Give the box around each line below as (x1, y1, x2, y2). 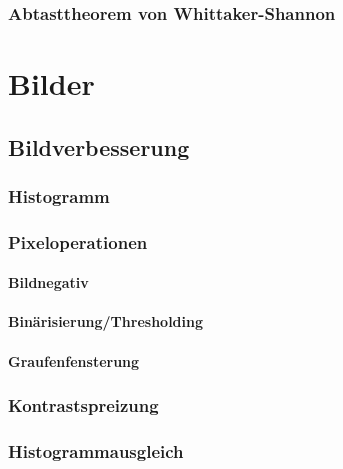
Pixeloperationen (8, 229, 148, 254)
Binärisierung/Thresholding (8, 311, 204, 332)
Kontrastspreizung (8, 393, 159, 418)
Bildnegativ (8, 272, 89, 293)
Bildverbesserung (8, 131, 190, 162)
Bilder (8, 63, 95, 104)
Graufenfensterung (8, 350, 140, 371)
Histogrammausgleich (8, 439, 184, 464)
